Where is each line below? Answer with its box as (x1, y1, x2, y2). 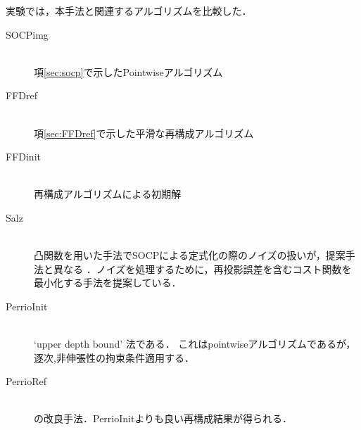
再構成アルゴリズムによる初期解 (34, 186, 182, 201)
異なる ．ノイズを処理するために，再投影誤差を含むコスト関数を (53, 261, 352, 276)
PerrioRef (6, 374, 47, 388)
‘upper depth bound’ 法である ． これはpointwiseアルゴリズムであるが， (34, 336, 356, 351)
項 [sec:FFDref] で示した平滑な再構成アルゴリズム (34, 125, 254, 140)
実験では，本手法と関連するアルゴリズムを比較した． (6, 4, 252, 18)
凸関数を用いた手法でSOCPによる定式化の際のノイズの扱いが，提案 (34, 248, 346, 263)
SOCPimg (6, 27, 49, 42)
